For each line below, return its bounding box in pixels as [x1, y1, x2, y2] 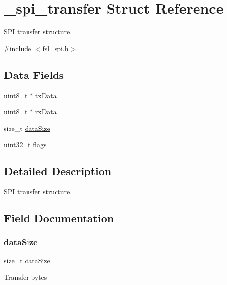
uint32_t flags [4, 139, 47, 150]
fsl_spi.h [42, 43, 69, 53]
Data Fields [4, 67, 64, 82]
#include [4, 43, 31, 53]
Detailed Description [4, 163, 112, 179]
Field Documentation [4, 210, 114, 226]
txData [35, 90, 57, 100]
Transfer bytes [4, 272, 47, 282]
